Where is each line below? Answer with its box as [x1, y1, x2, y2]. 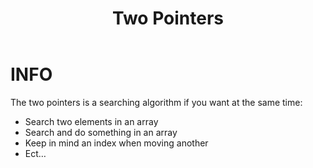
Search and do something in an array [24, 126, 178, 138]
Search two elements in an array [24, 115, 159, 127]
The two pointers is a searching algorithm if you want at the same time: [10, 96, 303, 108]
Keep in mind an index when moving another [24, 137, 209, 149]
